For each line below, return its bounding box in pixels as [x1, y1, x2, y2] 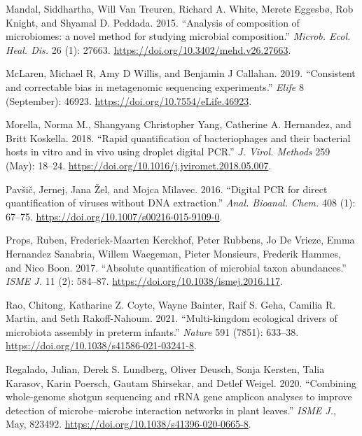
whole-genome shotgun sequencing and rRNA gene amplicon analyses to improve [6, 389, 352, 404]
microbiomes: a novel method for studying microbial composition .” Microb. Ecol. [6, 29, 351, 43]
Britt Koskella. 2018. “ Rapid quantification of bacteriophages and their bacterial [6, 130, 351, 145]
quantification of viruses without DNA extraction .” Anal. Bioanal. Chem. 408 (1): [6, 195, 356, 210]
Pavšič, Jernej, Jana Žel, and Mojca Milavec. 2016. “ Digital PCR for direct [6, 181, 328, 196]
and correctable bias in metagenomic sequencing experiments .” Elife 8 [6, 79, 304, 94]
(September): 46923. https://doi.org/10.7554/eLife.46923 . [6, 93, 252, 108]
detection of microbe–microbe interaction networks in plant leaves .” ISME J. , [6, 402, 336, 417]
